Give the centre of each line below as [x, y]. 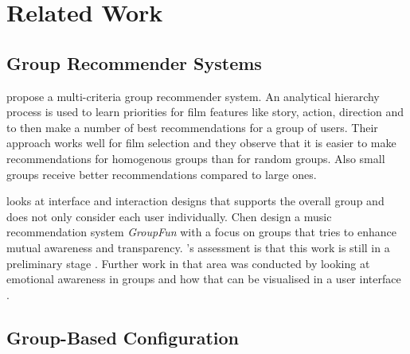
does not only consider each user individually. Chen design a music [169, 216]
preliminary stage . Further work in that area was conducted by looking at [188, 263]
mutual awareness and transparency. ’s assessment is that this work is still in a [198, 247]
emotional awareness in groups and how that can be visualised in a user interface [204, 279]
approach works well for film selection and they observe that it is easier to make [201, 143]
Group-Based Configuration [123, 337]
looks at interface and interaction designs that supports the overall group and [195, 201]
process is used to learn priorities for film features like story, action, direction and [205, 112]
